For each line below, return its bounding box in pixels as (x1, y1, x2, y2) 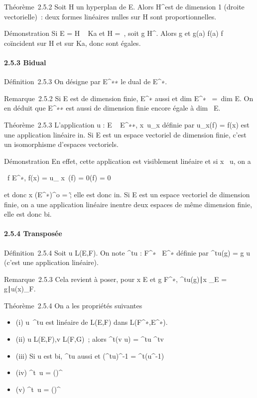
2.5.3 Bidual (4, 57, 46, 67)
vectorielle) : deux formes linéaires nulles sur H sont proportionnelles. (4, 11, 217, 21)
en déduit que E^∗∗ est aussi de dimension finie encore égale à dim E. (4, 103, 221, 113)
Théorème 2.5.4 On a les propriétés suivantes (4, 300, 142, 310)
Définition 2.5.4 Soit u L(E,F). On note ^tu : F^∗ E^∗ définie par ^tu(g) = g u (4, 247, 251, 258)
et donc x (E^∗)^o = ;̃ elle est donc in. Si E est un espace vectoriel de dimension (4, 189, 250, 199)
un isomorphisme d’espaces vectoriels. (4, 139, 119, 149)
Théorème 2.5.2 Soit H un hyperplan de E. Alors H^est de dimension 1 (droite (4, 1, 245, 11)
